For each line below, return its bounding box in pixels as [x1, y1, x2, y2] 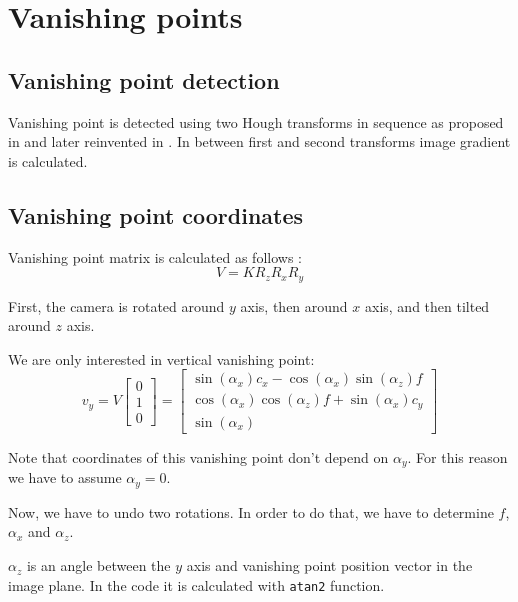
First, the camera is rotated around [8, 295, 225, 316]
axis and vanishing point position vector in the [186, 555, 473, 576]
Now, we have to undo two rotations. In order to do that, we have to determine [8, 501, 494, 522]
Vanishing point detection [8, 64, 280, 95]
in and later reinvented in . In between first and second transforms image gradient [8, 131, 511, 152]
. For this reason [407, 446, 508, 467]
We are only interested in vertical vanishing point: [8, 348, 315, 369]
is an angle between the [26, 555, 171, 576]
